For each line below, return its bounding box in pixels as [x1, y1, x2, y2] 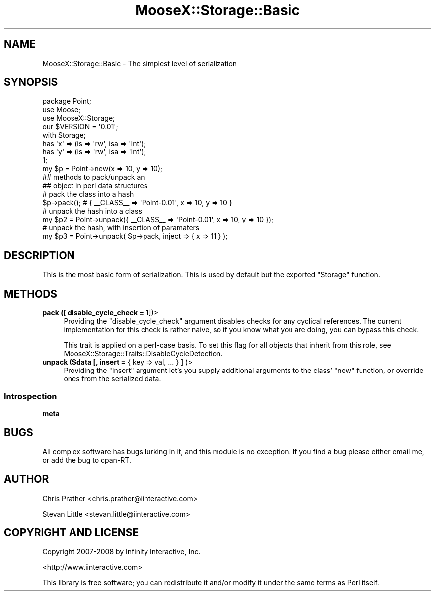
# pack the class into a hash [42, 190, 134, 199]
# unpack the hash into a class [42, 207, 142, 216]
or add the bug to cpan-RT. [42, 455, 131, 464]
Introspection [4, 391, 57, 401]
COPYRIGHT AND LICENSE [4, 526, 139, 539]
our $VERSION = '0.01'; [42, 122, 118, 131]
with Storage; [42, 131, 86, 140]
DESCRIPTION [4, 249, 75, 262]
